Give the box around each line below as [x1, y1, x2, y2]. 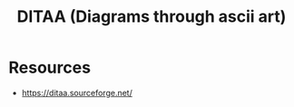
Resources [8, 57, 92, 78]
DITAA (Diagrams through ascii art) [16, 6, 287, 27]
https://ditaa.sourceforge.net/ [21, 87, 132, 98]
